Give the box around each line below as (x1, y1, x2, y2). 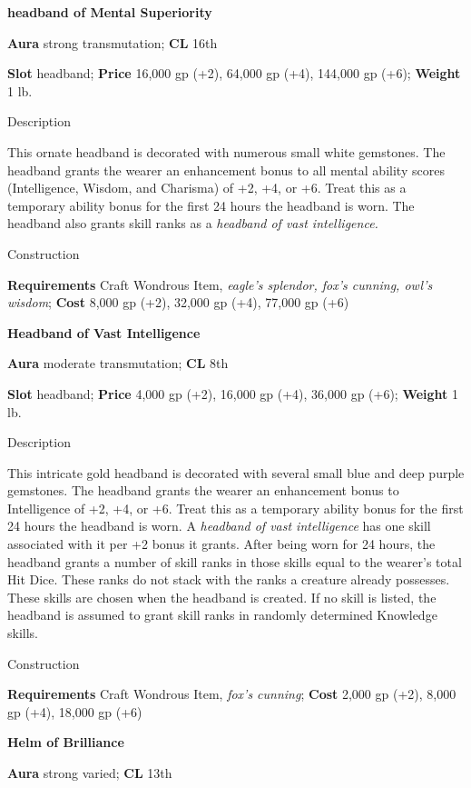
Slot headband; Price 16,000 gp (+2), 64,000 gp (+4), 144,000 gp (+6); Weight (7, 64, 461, 83)
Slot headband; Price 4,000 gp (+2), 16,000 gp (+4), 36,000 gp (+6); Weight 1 (7, 384, 459, 403)
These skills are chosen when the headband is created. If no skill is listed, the (7, 587, 437, 606)
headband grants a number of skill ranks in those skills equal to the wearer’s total (7, 552, 462, 571)
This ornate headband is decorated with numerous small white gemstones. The (7, 142, 446, 161)
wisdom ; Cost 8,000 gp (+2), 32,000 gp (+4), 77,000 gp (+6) (7, 293, 349, 312)
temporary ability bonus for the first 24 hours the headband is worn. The (7, 195, 415, 214)
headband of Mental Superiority (7, 3, 212, 21)
